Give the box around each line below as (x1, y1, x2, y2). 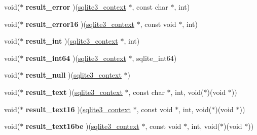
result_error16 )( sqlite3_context (25, 18, 134, 29)
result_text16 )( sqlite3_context (25, 104, 131, 114)
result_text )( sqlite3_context (25, 86, 123, 97)
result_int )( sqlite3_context (25, 36, 118, 46)
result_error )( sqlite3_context (25, 2, 126, 12)
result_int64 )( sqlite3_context (25, 52, 126, 63)
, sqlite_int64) (132, 52, 177, 63)
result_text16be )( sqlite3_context (25, 121, 139, 131)
